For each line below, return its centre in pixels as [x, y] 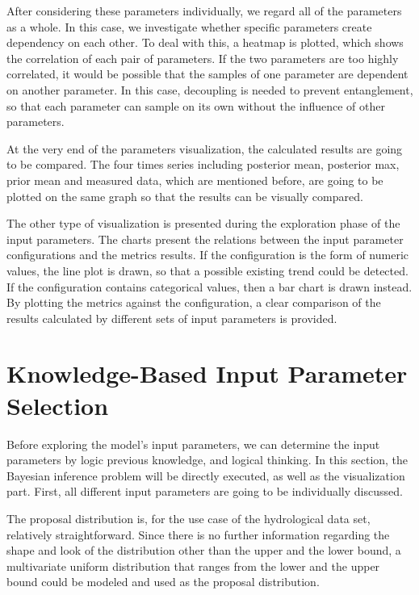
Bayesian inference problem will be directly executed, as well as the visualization [206, 475]
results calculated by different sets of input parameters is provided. [172, 318]
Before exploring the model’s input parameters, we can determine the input [193, 444]
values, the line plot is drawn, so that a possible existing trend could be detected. [207, 270]
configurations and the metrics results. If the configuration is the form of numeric [208, 255]
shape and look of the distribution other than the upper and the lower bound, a [204, 550]
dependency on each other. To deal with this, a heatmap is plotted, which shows [205, 42]
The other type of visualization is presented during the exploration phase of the [203, 223]
